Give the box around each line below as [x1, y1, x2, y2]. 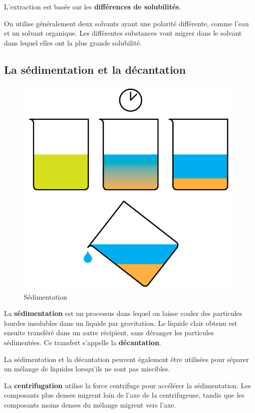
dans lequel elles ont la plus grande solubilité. [4, 37, 142, 48]
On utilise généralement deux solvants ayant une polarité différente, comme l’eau [4, 18, 249, 28]
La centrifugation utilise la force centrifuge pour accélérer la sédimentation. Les [4, 380, 251, 390]
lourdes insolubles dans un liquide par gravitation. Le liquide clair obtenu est [4, 317, 237, 328]
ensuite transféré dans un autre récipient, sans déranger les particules [4, 327, 214, 338]
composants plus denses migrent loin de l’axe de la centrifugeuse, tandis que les [4, 390, 245, 400]
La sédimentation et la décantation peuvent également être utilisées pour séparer [4, 354, 249, 364]
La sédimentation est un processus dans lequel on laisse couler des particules [4, 308, 243, 318]
